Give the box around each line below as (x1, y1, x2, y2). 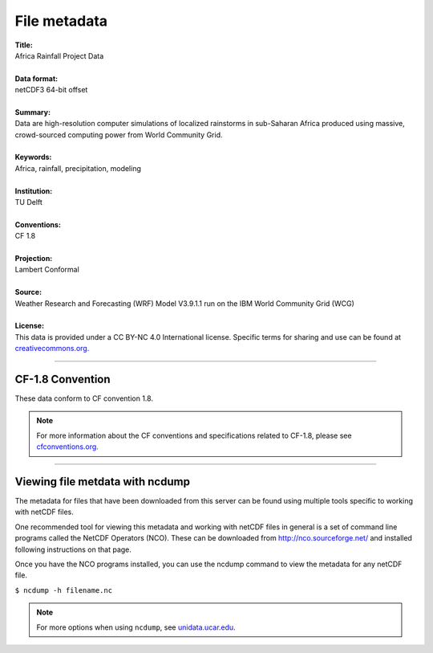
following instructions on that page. (14, 545, 132, 554)
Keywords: (14, 153, 52, 162)
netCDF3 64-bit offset (14, 85, 88, 95)
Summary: (14, 107, 51, 116)
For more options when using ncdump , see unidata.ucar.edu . (36, 622, 236, 632)
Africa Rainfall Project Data (14, 51, 104, 60)
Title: (14, 40, 34, 50)
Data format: (14, 73, 59, 84)
